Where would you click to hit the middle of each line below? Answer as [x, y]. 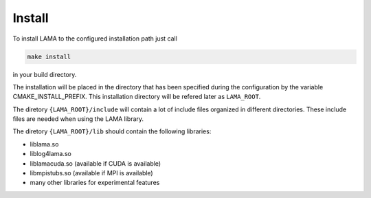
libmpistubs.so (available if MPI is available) [92, 173]
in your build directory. [45, 74]
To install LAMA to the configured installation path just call [95, 38]
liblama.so [44, 144]
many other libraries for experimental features [95, 183]
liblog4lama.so [50, 154]
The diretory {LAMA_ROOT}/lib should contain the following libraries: [112, 131]
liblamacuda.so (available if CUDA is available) [95, 163]
